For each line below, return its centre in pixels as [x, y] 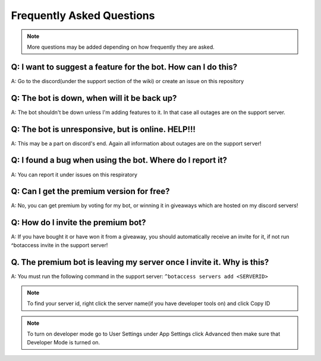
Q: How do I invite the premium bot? [78, 223]
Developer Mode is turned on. [64, 342]
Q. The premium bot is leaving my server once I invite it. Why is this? [140, 262]
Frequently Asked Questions [83, 15]
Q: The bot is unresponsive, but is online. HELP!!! [103, 129]
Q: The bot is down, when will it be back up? [94, 98]
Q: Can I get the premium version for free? [90, 191]
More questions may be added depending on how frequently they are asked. [121, 47]
